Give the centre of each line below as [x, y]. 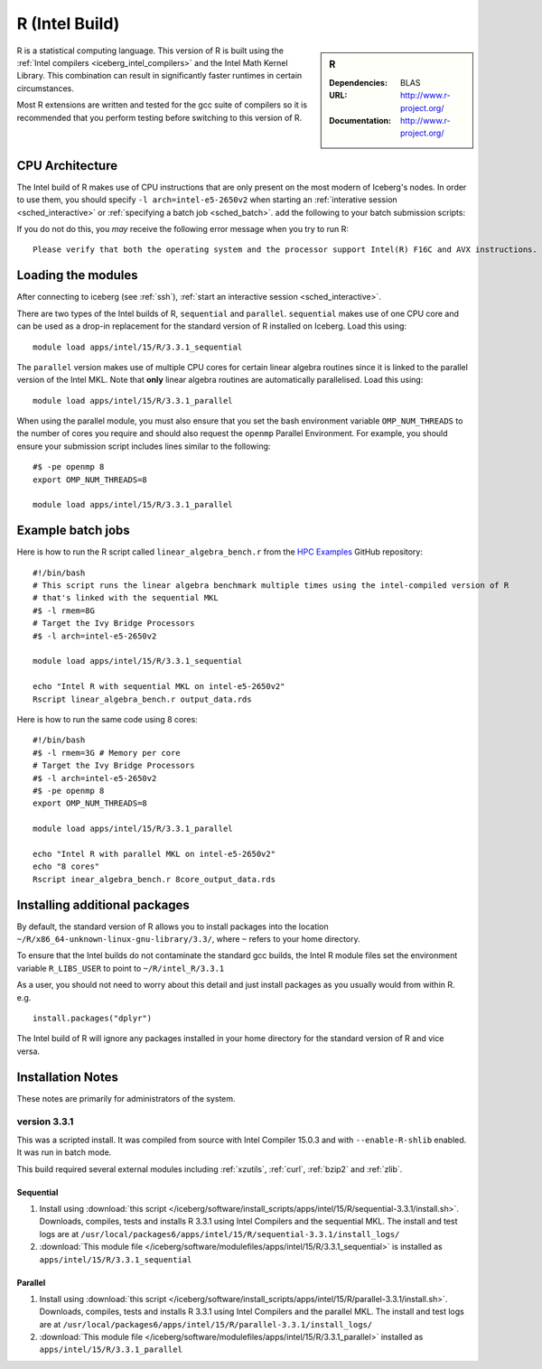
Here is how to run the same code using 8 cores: [107, 719]
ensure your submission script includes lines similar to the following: [144, 446]
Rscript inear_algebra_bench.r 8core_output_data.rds [154, 879]
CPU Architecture [67, 166]
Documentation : [360, 120]
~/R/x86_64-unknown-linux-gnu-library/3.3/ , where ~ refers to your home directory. [188, 938]
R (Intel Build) [68, 23]
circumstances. [45, 88]
